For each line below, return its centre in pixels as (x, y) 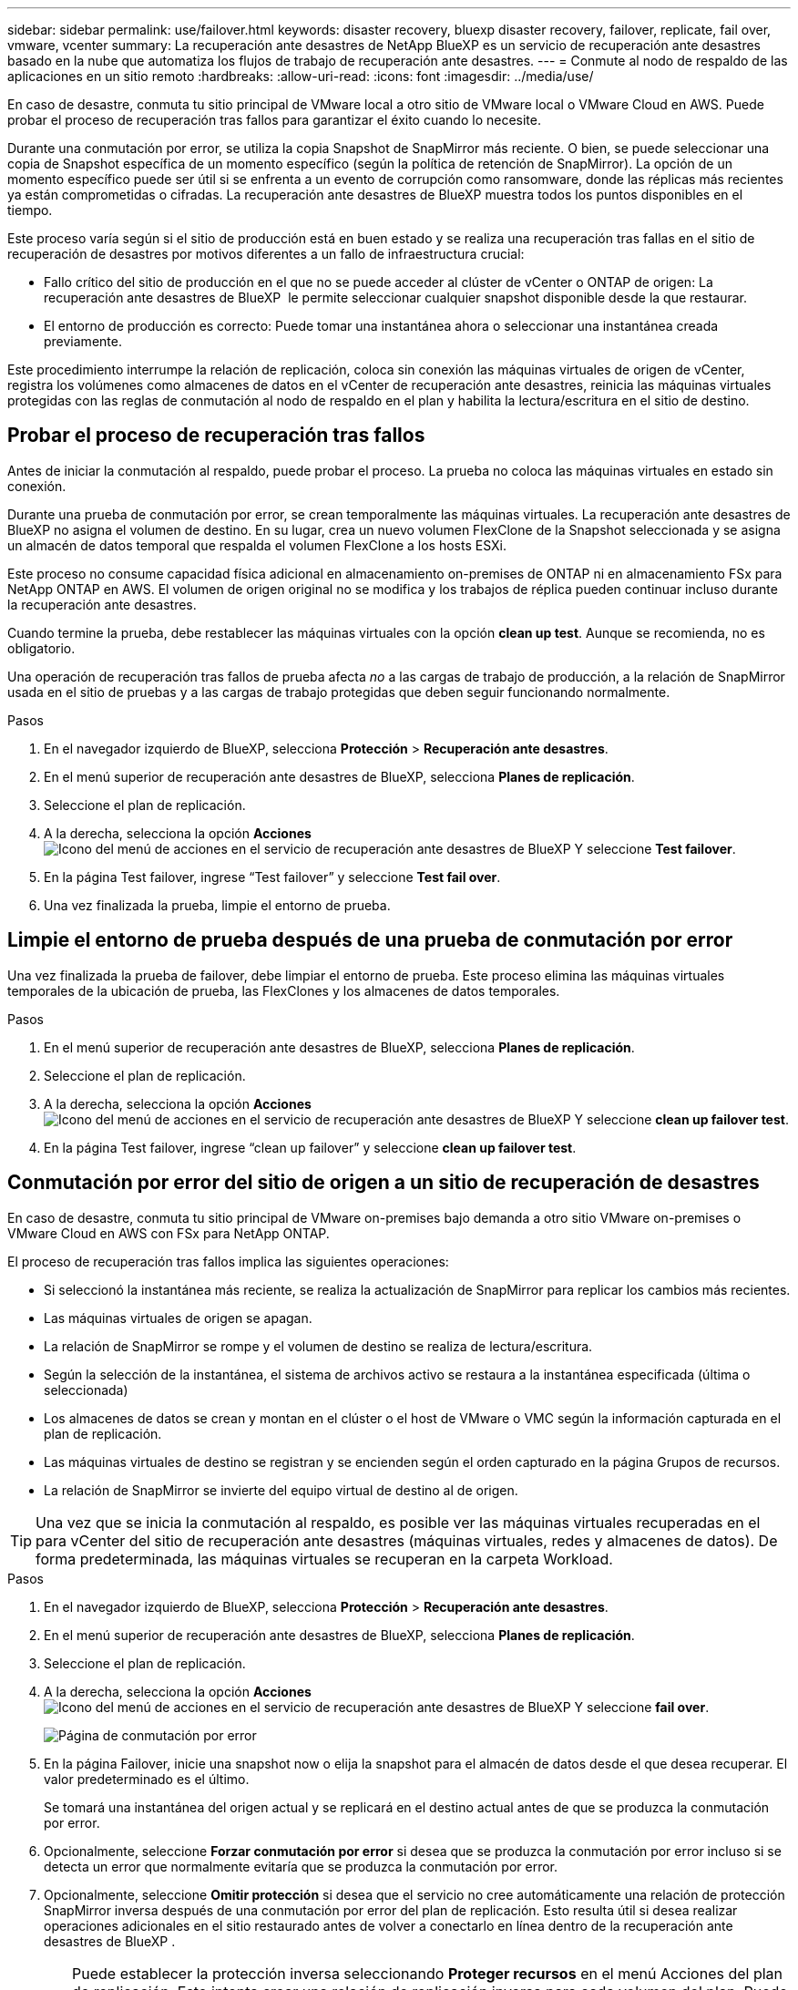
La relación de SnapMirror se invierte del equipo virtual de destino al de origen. (281, 1490)
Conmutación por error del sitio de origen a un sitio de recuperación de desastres (384, 1183)
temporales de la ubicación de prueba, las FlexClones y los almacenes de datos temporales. (284, 990)
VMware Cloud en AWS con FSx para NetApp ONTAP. (169, 1233)
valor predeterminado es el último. (147, 1779)
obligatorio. (41, 648)
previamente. (83, 341)
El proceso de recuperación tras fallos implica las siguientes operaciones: (228, 1261)
